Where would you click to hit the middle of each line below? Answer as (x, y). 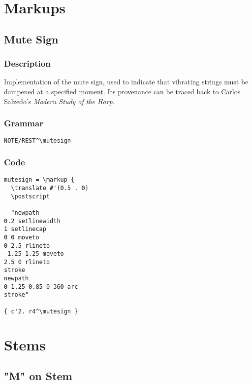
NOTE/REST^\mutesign (38, 141)
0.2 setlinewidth (32, 221)
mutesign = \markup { (39, 180)
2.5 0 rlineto (27, 262)
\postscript (31, 196)
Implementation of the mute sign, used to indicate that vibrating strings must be (126, 82)
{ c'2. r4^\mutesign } (41, 311)
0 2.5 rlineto (27, 246)
